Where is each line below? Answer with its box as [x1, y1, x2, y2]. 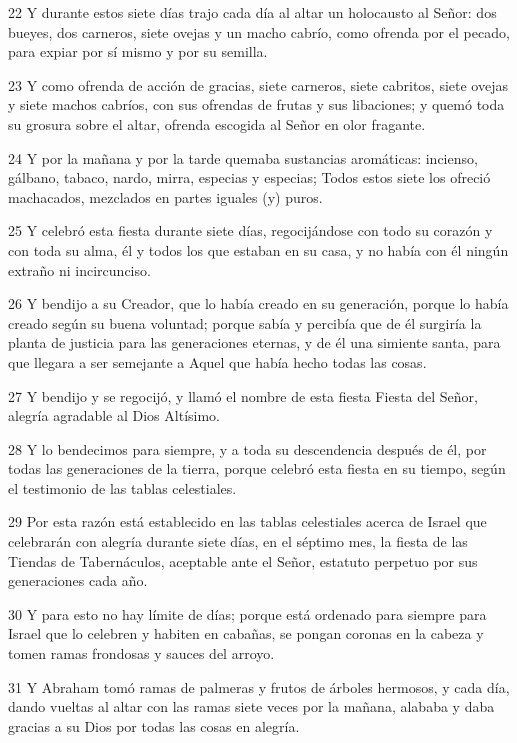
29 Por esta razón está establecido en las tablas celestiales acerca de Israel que [8, 511, 487, 532]
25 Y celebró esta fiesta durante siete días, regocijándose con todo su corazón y [8, 220, 493, 241]
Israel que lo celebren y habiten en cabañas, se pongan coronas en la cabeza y [8, 623, 484, 644]
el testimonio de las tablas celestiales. [8, 477, 237, 498]
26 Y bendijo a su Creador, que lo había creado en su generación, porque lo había [8, 293, 509, 314]
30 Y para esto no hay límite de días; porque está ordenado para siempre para [8, 603, 487, 624]
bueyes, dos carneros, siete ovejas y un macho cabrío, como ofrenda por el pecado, [8, 21, 510, 42]
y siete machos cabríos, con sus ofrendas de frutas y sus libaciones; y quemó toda [8, 94, 505, 115]
